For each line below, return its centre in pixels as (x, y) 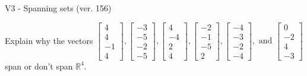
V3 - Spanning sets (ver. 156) (58, 8)
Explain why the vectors (49, 40)
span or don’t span (39, 66)
